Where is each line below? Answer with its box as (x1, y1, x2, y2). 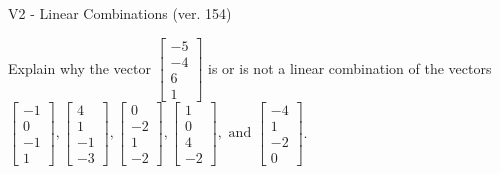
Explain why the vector (8, 57, 151, 78)
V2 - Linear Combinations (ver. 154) (8, 3, 232, 23)
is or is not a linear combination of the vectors (208, 57, 492, 78)
